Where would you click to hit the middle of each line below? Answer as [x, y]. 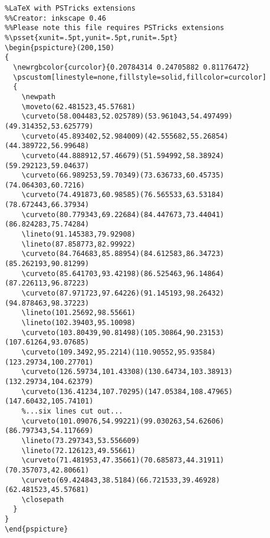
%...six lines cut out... [72, 411]
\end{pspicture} [37, 529]
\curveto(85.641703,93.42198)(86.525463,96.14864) [123, 273]
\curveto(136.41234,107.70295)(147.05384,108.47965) [127, 391]
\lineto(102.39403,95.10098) [78, 323]
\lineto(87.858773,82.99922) [78, 244]
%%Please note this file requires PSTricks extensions [115, 28]
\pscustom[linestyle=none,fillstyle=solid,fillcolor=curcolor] [140, 77]
